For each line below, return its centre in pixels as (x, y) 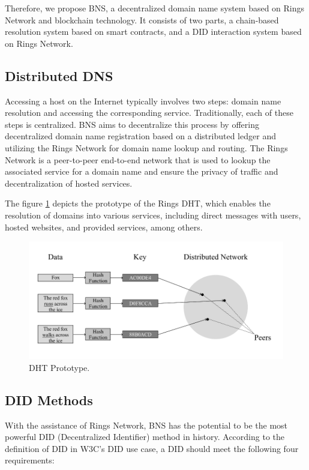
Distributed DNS (59, 75)
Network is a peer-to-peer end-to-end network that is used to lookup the (138, 159)
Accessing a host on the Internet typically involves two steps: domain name (143, 101)
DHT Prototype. (59, 367)
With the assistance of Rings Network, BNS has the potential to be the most (146, 425)
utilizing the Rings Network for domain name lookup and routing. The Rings (146, 147)
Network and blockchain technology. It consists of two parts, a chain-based (142, 20)
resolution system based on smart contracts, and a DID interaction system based (153, 32)
